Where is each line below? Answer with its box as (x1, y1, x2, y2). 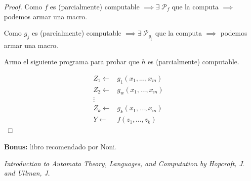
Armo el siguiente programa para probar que (4, 56, 139, 67)
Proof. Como (4, 1, 42, 11)
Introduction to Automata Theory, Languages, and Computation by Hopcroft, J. (4, 158, 245, 168)
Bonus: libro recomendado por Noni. (4, 141, 117, 151)
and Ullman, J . (4, 168, 50, 178)
